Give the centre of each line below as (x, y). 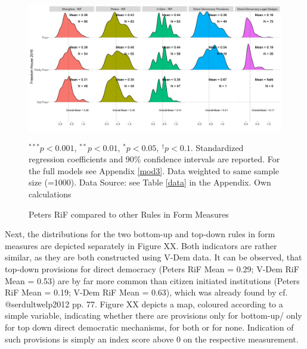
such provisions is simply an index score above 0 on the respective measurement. (152, 339)
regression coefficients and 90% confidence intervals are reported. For (154, 159)
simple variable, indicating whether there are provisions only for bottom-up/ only (153, 315)
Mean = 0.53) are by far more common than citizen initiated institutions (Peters (152, 280)
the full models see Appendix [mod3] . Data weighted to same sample (154, 170)
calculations (50, 194)
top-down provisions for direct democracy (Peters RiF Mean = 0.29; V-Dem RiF (152, 268)
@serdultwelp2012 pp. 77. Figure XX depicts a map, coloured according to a (144, 304)
